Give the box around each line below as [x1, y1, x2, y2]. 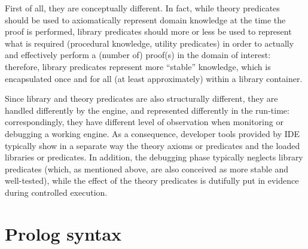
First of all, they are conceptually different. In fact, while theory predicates [5, 2, 280, 14]
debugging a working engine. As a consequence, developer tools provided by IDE [5, 127, 300, 139]
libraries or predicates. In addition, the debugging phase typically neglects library [5, 151, 303, 163]
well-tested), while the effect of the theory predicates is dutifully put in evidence [5, 174, 299, 187]
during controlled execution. [5, 186, 108, 198]
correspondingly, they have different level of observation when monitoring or [5, 116, 283, 128]
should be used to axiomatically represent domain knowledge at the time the [5, 13, 286, 26]
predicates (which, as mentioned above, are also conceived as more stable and [5, 162, 289, 175]
